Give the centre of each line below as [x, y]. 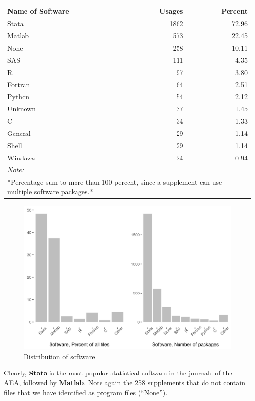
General [19, 133]
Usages [171, 11]
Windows [21, 157]
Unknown [22, 109]
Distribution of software [59, 356]
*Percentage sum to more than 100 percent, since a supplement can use [115, 182]
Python [18, 96]
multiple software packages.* [50, 191]
